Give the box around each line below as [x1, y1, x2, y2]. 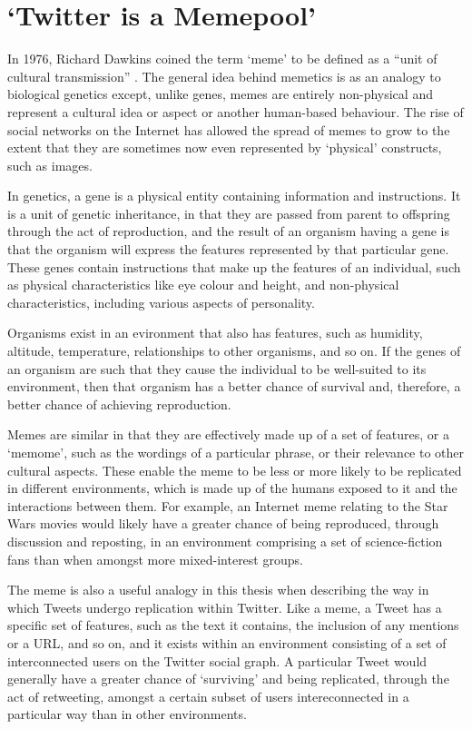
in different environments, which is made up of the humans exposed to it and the [7, 478, 457, 497]
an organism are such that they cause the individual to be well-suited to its [7, 359, 427, 378]
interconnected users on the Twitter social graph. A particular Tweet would [7, 651, 428, 670]
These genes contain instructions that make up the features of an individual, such [7, 257, 461, 276]
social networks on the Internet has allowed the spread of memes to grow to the [7, 120, 450, 139]
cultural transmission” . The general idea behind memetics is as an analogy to [7, 66, 441, 85]
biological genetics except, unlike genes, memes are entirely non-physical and [7, 84, 433, 103]
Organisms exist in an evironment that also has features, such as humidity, [7, 323, 423, 342]
